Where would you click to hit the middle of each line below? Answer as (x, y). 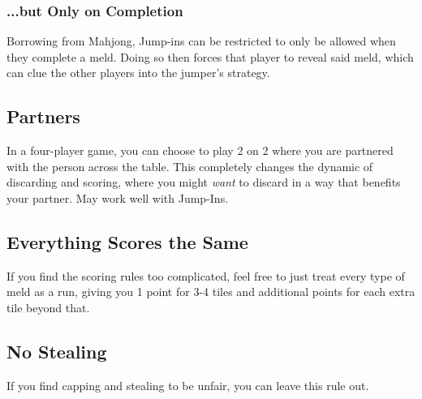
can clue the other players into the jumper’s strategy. (138, 73)
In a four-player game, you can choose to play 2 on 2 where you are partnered (200, 150)
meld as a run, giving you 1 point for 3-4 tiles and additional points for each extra (211, 292)
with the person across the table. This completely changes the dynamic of (190, 166)
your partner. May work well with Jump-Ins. (118, 197)
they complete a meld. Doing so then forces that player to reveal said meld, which (210, 56)
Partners (43, 116)
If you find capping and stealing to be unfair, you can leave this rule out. (188, 385)
